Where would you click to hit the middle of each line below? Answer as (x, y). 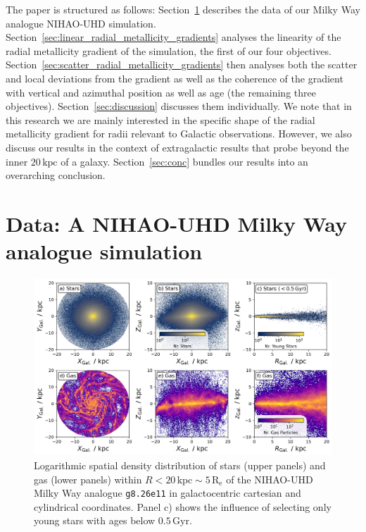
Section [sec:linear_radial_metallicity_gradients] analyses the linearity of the (173, 37)
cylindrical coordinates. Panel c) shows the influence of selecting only (183, 506)
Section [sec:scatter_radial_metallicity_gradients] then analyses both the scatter (182, 64)
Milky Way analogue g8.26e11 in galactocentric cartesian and (168, 493)
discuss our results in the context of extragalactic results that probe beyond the (177, 147)
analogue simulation (104, 251)
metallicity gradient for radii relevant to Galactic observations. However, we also (179, 134)
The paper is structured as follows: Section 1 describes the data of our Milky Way (183, 9)
